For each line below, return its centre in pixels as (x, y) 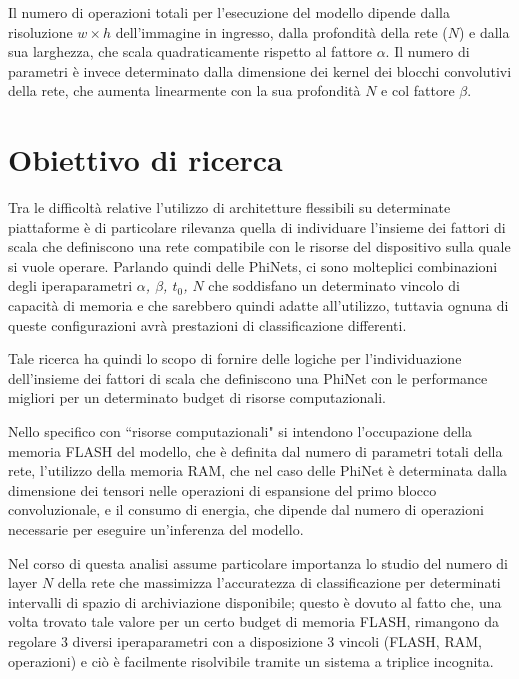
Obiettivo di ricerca (145, 159)
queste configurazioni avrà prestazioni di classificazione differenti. (207, 324)
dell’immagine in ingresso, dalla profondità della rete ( (281, 31)
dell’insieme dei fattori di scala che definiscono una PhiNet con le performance (248, 377)
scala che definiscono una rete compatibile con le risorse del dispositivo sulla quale (259, 246)
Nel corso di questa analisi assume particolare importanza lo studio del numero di (258, 562)
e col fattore (418, 90)
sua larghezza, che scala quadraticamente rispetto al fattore (190, 51)
